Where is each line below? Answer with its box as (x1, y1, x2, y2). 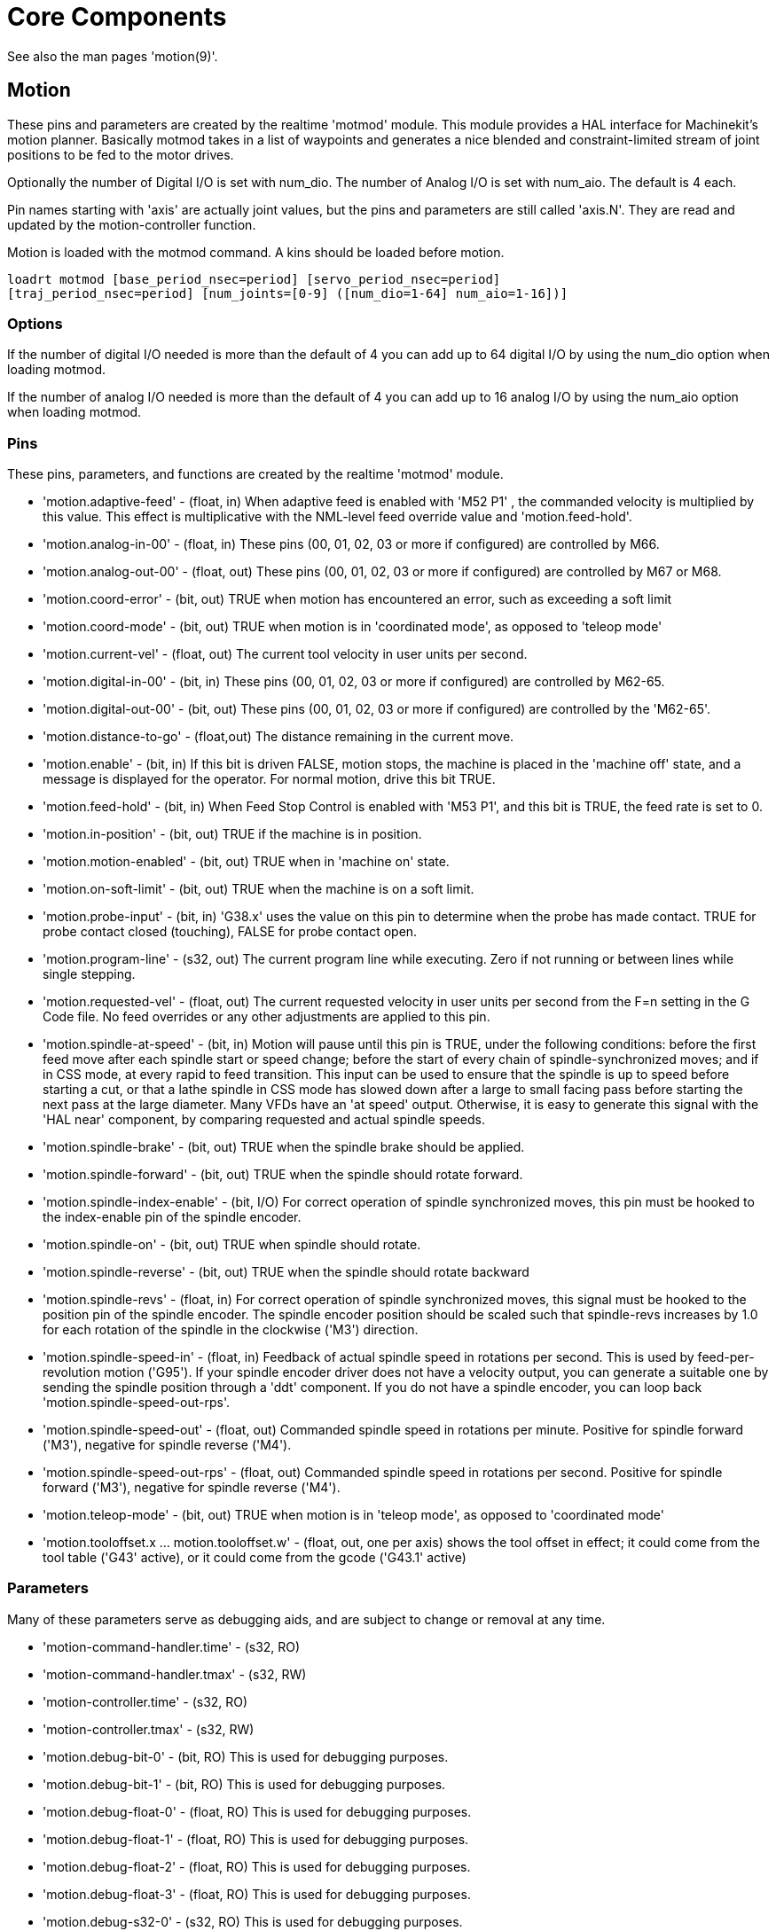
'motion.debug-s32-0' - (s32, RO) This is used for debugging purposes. (43, 1913, 463, 1929)
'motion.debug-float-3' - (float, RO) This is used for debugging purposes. (43, 1886, 471, 1902)
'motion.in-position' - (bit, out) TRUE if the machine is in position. (43, 826, 422, 842)
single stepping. (43, 966, 136, 982)
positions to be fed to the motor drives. (7, 146, 234, 162)
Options (7, 314, 63, 332)
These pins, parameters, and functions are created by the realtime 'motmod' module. (7, 466, 504, 482)
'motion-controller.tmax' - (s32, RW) (43, 1721, 255, 1737)
